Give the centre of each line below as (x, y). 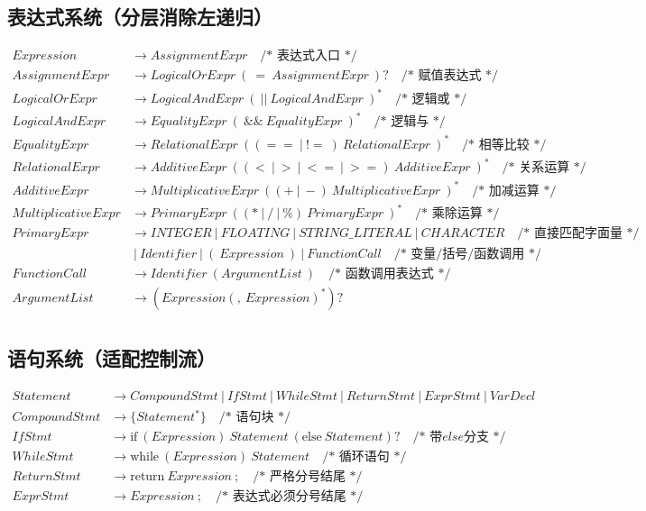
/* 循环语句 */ (365, 457)
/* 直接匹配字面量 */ (578, 234)
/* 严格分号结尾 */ (308, 477)
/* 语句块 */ (255, 418)
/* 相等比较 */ (504, 145)
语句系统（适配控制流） (111, 358)
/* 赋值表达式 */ (450, 76)
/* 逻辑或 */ (431, 99)
